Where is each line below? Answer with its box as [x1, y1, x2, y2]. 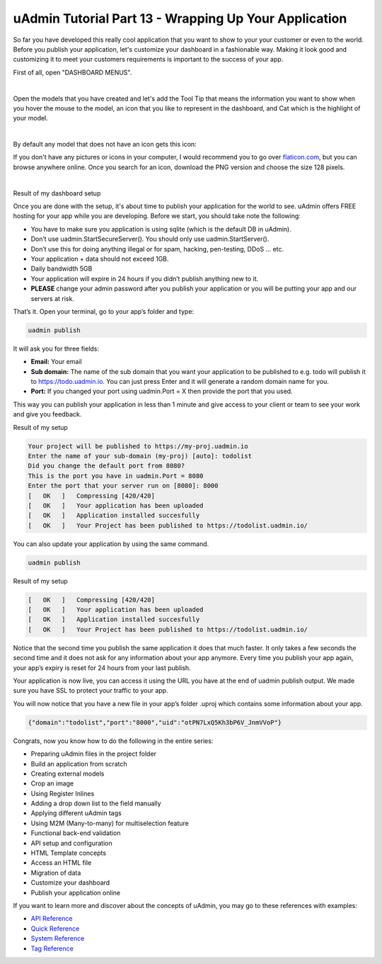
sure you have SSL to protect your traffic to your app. [13, 686, 168, 695]
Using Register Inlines [30, 789, 95, 798]
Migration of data [30, 868, 81, 877]
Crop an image [30, 779, 74, 788]
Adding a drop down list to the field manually [30, 799, 161, 807]
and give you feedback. [13, 410, 82, 419]
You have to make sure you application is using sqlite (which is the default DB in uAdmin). [30, 225, 291, 233]
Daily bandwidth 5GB [30, 264, 93, 273]
